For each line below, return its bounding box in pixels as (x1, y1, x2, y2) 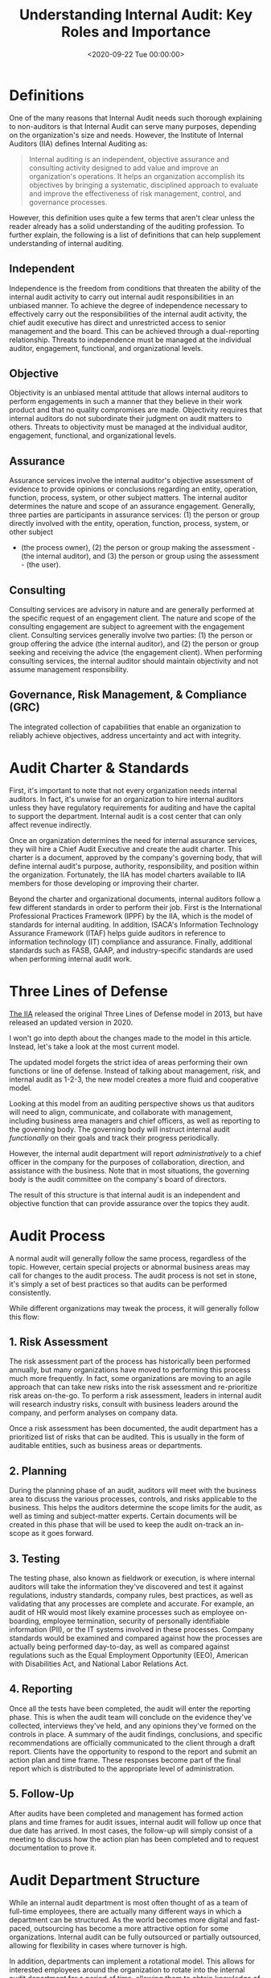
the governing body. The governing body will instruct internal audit (9, 1124, 230, 1134)
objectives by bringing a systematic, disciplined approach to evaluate (28, 180, 259, 190)
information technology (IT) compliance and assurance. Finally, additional (9, 937, 253, 946)
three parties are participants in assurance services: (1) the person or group (9, 510, 260, 520)
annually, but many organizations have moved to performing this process (9, 1365, 251, 1375)
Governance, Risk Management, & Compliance (9, 688, 248, 702)
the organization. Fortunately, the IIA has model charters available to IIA (9, 870, 246, 879)
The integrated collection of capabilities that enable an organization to (9, 722, 241, 732)
